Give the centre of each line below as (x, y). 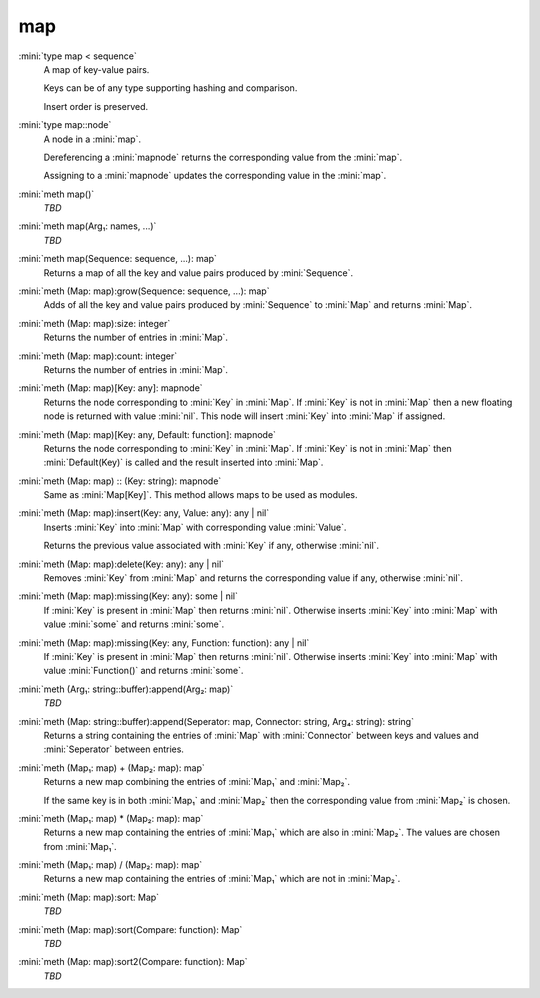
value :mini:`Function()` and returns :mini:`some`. (143, 671)
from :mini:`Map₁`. (80, 846)
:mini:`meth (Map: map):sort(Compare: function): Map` (130, 929)
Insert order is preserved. (96, 106)
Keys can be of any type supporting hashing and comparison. (170, 88)
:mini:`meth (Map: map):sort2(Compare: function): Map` (133, 962)
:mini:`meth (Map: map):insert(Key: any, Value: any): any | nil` (144, 513)
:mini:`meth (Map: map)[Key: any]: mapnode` (111, 388)
